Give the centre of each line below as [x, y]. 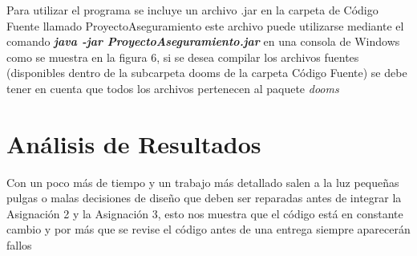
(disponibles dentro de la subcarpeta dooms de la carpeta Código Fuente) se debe [207, 73]
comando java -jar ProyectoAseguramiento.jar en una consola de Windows [203, 41]
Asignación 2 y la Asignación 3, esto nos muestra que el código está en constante [205, 213]
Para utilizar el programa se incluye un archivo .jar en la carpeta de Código [192, 10]
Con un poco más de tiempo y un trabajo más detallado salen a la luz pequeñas [203, 182]
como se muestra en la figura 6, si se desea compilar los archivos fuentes [183, 57]
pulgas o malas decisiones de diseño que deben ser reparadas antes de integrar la [204, 198]
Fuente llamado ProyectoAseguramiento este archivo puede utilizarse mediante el [205, 25]
